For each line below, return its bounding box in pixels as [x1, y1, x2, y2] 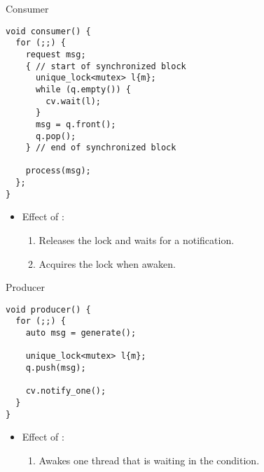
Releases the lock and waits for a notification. [39, 233, 235, 248]
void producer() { [6, 304, 91, 315]
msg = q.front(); [35, 119, 116, 129]
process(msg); [25, 166, 91, 176]
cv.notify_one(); [25, 386, 106, 396]
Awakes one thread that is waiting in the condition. [39, 452, 260, 467]
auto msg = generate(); [25, 328, 137, 338]
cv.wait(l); [46, 96, 102, 106]
